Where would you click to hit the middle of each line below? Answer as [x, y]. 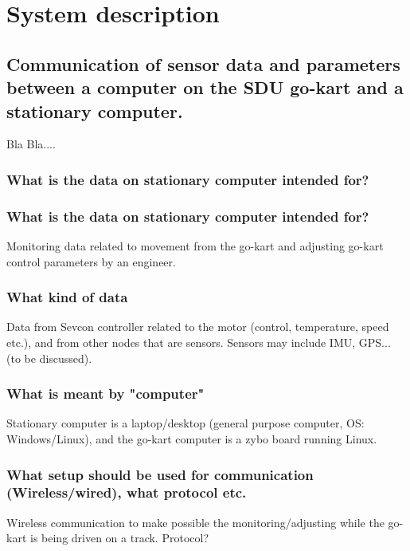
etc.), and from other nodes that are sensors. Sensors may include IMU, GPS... [199, 342]
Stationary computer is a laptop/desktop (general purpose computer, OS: [185, 423]
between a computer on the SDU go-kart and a [205, 87]
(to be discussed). [49, 358]
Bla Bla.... [31, 144]
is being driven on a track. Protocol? [119, 538]
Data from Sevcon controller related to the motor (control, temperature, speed [198, 327]
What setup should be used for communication [160, 474]
